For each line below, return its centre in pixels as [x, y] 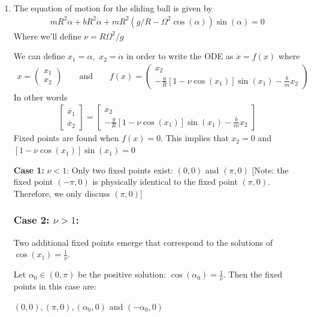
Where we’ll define [47, 36]
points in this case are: [55, 286]
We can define [39, 56]
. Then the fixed [253, 274]
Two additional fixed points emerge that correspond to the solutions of [143, 242]
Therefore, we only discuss [62, 193]
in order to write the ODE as [180, 56]
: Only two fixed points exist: [120, 170]
